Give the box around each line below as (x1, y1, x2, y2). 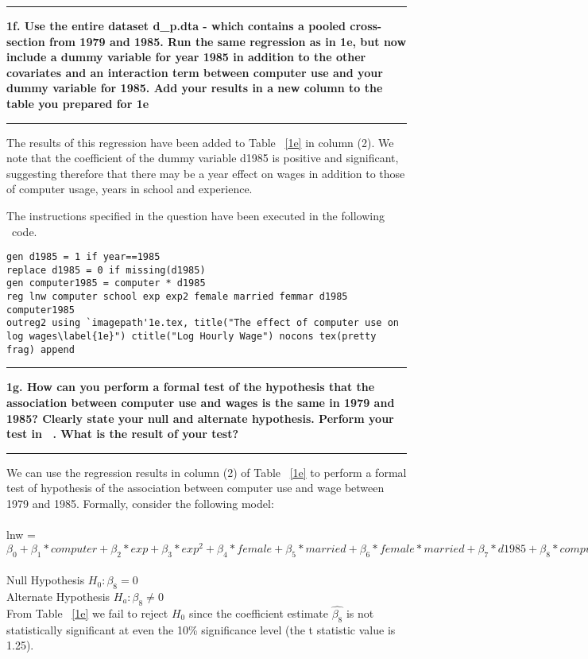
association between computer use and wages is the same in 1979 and (6, 393, 395, 410)
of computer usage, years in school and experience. (6, 180, 253, 197)
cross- (350, 17, 382, 33)
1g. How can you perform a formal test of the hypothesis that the (6, 378, 375, 395)
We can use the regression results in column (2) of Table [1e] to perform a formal (6, 463, 407, 480)
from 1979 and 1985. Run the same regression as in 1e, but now (48, 33, 407, 49)
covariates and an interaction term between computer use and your (6, 64, 383, 80)
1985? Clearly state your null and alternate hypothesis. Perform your (6, 409, 394, 426)
